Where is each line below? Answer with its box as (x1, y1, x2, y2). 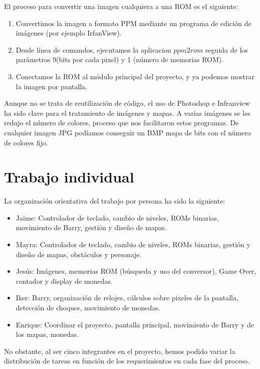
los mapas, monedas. (16, 329, 79, 339)
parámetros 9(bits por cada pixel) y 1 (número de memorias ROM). (16, 54, 224, 65)
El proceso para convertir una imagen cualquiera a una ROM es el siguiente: (4, 1, 238, 11)
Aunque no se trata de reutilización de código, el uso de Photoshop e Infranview (4, 98, 250, 108)
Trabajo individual (4, 166, 134, 187)
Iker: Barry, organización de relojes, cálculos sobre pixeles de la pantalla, (16, 292, 238, 303)
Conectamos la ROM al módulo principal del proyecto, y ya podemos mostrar (16, 71, 254, 81)
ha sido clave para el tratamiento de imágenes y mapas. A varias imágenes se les (4, 107, 250, 118)
